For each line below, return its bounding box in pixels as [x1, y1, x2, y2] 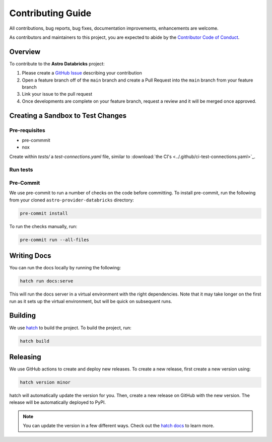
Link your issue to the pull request [22, 91, 93, 97]
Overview [9, 47, 41, 56]
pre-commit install [20, 210, 68, 216]
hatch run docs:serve [20, 278, 74, 284]
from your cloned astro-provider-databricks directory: [9, 197, 134, 203]
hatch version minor [20, 380, 71, 385]
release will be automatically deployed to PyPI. [9, 399, 106, 405]
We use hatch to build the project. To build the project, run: [9, 325, 132, 331]
